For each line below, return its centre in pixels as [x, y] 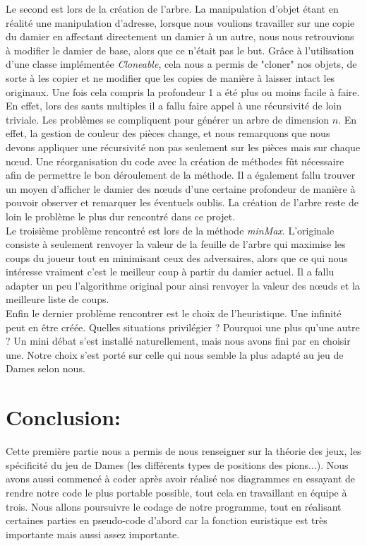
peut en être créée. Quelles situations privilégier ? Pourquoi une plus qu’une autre [183, 327]
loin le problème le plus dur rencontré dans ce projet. [121, 216]
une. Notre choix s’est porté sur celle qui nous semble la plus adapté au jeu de [175, 354]
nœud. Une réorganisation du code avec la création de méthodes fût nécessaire [175, 161]
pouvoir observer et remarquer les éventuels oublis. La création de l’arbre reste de [182, 202]
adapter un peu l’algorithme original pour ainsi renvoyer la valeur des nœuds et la [183, 285]
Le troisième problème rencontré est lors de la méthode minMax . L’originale [170, 230]
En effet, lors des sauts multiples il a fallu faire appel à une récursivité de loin [174, 106]
